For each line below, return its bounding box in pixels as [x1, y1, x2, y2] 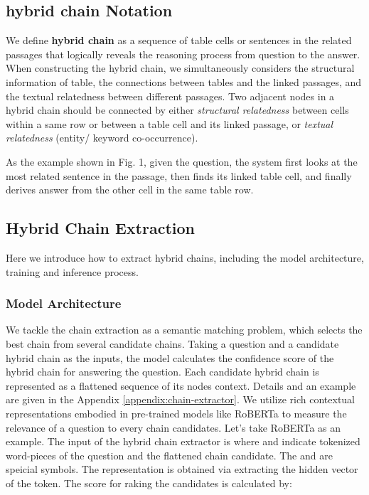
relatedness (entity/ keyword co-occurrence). [6, 130, 198, 145]
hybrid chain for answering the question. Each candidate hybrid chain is [6, 364, 319, 379]
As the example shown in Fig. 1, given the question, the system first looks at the [6, 154, 358, 169]
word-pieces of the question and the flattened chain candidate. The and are [6, 447, 333, 462]
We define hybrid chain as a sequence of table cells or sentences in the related [6, 33, 352, 48]
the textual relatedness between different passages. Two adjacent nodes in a [6, 88, 335, 103]
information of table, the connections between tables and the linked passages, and [6, 74, 362, 89]
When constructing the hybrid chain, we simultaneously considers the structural [6, 60, 355, 75]
